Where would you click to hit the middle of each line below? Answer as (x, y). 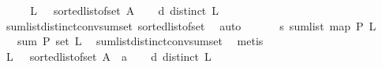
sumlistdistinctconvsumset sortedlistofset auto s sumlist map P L (191, 25)
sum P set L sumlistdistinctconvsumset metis (140, 41)
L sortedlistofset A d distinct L (125, 10)
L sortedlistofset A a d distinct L (109, 56)
